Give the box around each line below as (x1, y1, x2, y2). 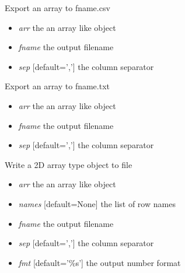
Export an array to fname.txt (5, 80, 110, 92)
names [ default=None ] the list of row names (18, 197, 176, 209)
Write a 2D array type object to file (5, 158, 132, 170)
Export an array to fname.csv (5, 2, 110, 13)
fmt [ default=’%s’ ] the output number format (18, 256, 181, 268)
